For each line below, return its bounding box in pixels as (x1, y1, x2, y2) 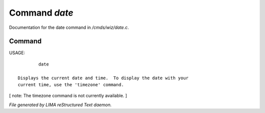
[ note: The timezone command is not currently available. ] (9, 93, 127, 99)
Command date (9, 7, 74, 18)
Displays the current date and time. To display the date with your (18, 75, 189, 81)
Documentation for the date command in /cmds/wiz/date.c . (9, 24, 129, 30)
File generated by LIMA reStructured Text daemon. (9, 102, 112, 108)
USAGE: (9, 50, 26, 56)
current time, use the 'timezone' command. (18, 82, 124, 88)
